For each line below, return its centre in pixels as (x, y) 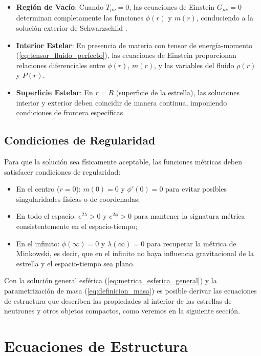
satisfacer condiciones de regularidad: (62, 171)
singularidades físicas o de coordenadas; (78, 198)
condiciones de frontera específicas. (71, 112)
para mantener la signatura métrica (189, 216)
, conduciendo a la (225, 18)
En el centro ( (38, 189)
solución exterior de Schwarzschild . (72, 28)
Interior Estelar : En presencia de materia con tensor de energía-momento (134, 45)
